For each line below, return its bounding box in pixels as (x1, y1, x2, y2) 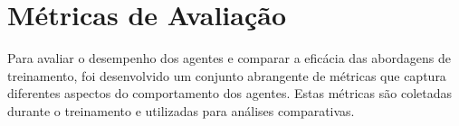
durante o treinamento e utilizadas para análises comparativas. (7, 101, 355, 120)
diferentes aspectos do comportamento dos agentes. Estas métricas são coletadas (7, 84, 452, 103)
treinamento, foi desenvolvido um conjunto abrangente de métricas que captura (7, 66, 446, 85)
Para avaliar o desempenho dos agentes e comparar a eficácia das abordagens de (7, 49, 451, 67)
